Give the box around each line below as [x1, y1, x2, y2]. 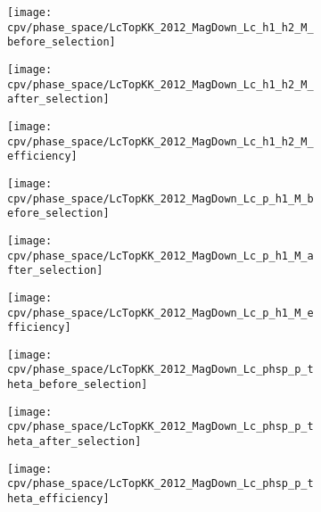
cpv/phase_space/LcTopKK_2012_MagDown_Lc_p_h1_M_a [7, 249, 314, 262]
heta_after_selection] [7, 435, 142, 449]
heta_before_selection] [7, 378, 148, 392]
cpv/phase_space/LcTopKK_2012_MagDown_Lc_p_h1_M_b [7, 192, 314, 205]
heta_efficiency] [7, 492, 110, 506]
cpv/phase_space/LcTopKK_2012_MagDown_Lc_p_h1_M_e [7, 306, 314, 319]
